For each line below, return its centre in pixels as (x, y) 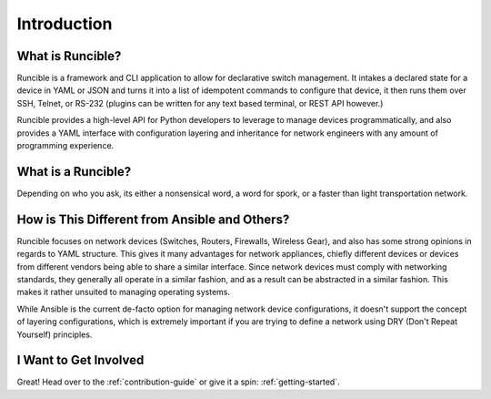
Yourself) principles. (55, 334)
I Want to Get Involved (80, 360)
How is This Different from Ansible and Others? (153, 219)
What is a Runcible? (74, 172)
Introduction (65, 24)
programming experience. (65, 146)
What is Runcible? (69, 56)
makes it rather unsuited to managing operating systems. (124, 292)
